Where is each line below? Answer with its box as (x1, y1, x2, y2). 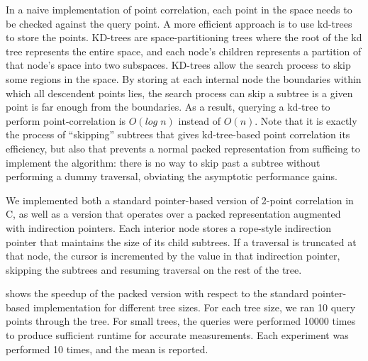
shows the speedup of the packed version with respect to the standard (6, 286, 309, 301)
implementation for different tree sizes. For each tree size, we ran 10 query (33, 299, 356, 314)
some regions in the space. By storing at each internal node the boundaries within (6, 71, 362, 86)
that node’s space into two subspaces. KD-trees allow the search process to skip (6, 57, 351, 72)
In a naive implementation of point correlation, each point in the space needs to (6, 2, 352, 16)
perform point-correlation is (6, 113, 126, 128)
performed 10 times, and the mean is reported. (6, 341, 208, 356)
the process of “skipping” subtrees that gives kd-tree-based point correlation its (6, 127, 350, 142)
